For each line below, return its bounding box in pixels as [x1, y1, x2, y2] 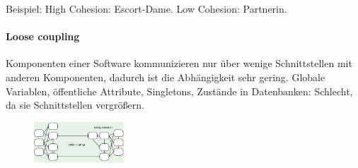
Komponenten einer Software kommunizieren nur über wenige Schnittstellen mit [6, 56, 352, 71]
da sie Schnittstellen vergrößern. [6, 97, 144, 112]
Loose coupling [6, 29, 80, 44]
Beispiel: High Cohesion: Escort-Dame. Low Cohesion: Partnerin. [6, 1, 287, 16]
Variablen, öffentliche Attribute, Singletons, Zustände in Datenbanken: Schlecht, [6, 83, 353, 98]
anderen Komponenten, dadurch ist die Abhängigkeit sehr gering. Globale [6, 69, 325, 84]
